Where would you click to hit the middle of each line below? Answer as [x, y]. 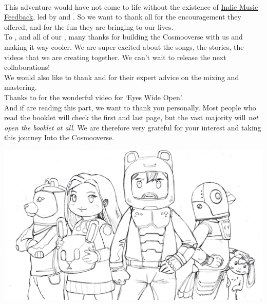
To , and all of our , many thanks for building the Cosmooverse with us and [123, 37]
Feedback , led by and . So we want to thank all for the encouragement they [123, 17]
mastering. [21, 87]
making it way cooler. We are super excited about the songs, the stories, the [124, 46]
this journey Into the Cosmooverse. [59, 137]
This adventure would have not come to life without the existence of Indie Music [131, 6]
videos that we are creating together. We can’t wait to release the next [115, 57]
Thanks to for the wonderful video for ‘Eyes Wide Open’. [94, 97]
